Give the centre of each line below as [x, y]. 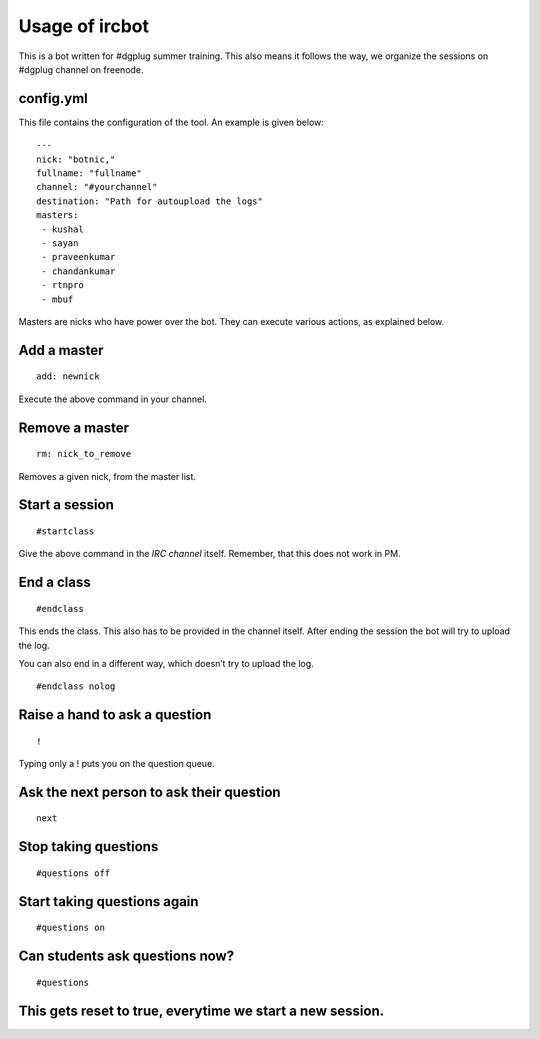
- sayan [60, 243]
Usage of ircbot [84, 26]
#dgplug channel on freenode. [81, 69]
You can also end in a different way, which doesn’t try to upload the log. [166, 663]
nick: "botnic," [76, 159]
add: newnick [68, 376]
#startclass [65, 531]
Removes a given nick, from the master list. [107, 476]
